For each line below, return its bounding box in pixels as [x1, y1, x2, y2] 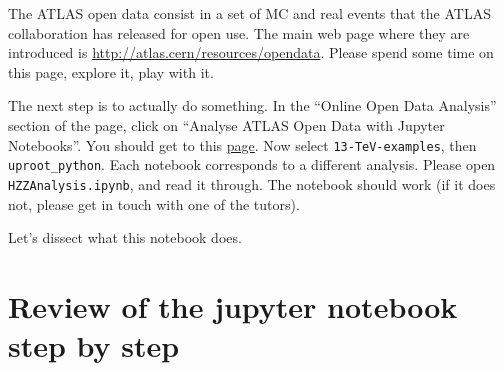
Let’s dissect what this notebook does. [8, 227, 242, 248]
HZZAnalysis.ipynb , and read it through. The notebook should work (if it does [8, 173, 496, 194]
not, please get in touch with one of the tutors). [8, 193, 300, 214]
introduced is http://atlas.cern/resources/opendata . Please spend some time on [8, 42, 494, 63]
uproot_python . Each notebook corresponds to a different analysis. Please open [8, 154, 496, 175]
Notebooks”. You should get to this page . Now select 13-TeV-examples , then [8, 134, 477, 155]
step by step [8, 325, 180, 366]
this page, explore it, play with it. [8, 61, 214, 82]
